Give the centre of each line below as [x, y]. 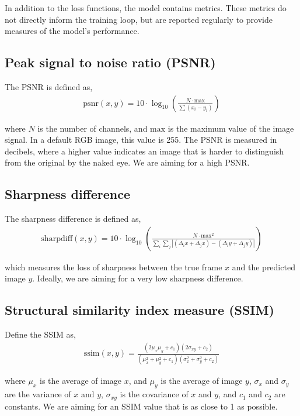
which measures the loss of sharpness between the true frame [114, 267]
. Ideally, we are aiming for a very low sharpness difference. [138, 278]
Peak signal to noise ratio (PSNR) [110, 62]
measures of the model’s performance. [72, 31]
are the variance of [38, 394]
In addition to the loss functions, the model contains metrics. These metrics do [146, 8]
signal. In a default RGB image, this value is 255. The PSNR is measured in [141, 140]
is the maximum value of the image [231, 128]
